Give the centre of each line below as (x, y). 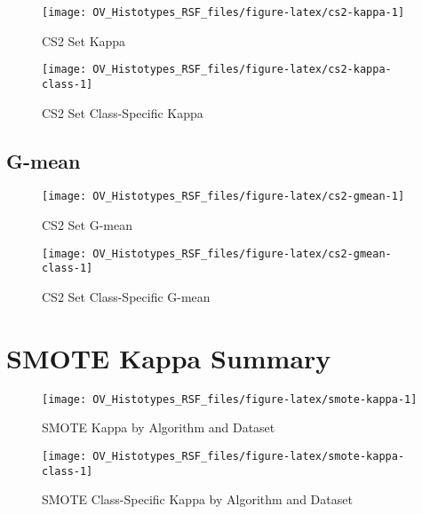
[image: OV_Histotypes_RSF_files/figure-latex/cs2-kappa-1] (223, 12)
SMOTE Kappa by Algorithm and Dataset (159, 427)
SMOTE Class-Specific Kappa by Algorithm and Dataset (197, 499)
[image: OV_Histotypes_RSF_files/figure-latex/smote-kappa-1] (230, 399)
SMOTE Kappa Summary (169, 357)
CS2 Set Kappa (84, 40)
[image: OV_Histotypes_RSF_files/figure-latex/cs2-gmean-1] (223, 197)
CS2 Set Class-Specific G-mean (126, 296)
